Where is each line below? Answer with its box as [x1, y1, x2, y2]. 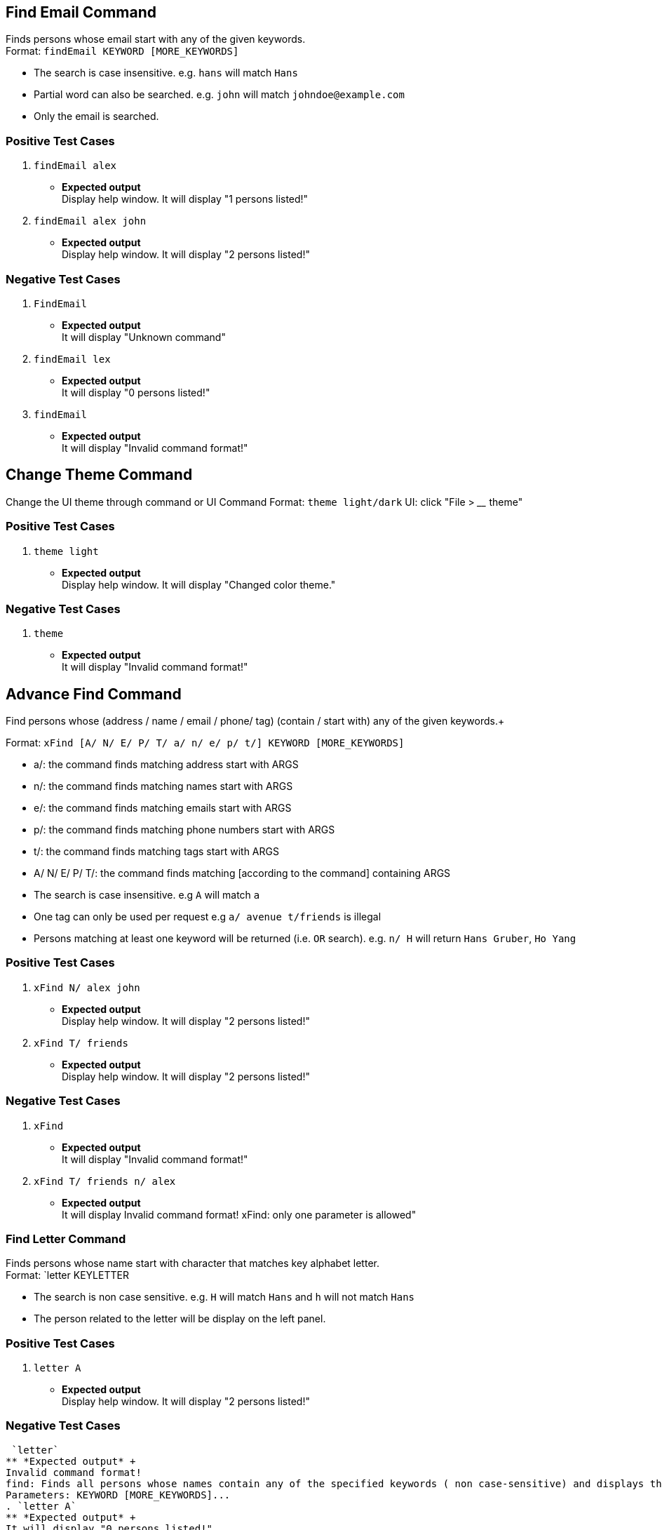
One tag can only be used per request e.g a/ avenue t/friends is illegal [34, 911, 381, 923]
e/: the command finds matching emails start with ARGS [34, 802, 292, 814]
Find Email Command [6, 4, 157, 21]
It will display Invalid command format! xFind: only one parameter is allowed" [62, 1208, 417, 1221]
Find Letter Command [6, 1231, 126, 1246]
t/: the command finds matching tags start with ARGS [34, 845, 279, 858]
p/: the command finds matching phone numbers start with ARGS [34, 824, 335, 836]
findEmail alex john [34, 215, 147, 227]
